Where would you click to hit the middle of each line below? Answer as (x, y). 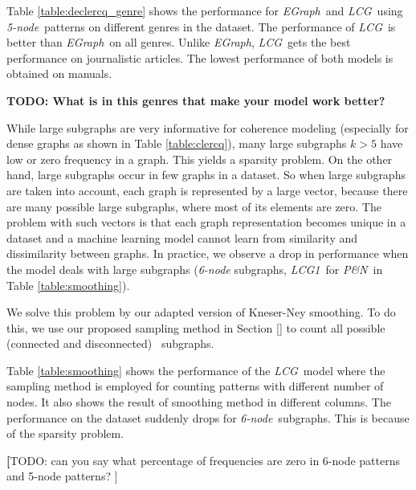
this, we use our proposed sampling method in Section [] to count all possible (196, 327)
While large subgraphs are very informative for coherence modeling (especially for (208, 127)
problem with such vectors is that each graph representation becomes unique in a (206, 222)
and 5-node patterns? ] (62, 476)
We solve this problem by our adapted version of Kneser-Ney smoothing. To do (201, 312)
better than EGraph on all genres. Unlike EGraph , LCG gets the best (179, 42)
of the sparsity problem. (65, 433)
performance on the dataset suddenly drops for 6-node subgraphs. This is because (208, 417)
